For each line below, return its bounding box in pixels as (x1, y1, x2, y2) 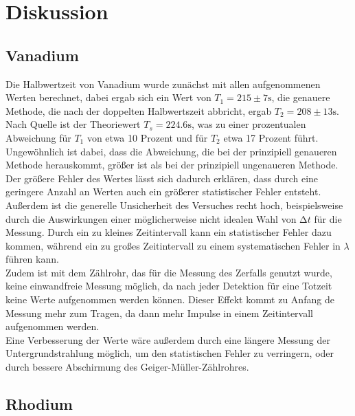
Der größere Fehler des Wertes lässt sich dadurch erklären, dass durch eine (5, 171, 319, 185)
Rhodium (5, 393, 73, 415)
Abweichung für (5, 130, 71, 144)
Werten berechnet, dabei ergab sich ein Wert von (5, 90, 211, 105)
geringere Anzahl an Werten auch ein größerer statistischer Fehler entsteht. (5, 184, 321, 199)
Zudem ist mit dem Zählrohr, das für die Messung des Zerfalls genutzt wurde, (5, 265, 332, 279)
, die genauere (271, 90, 330, 105)
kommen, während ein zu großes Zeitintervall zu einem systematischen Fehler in (5, 238, 341, 252)
